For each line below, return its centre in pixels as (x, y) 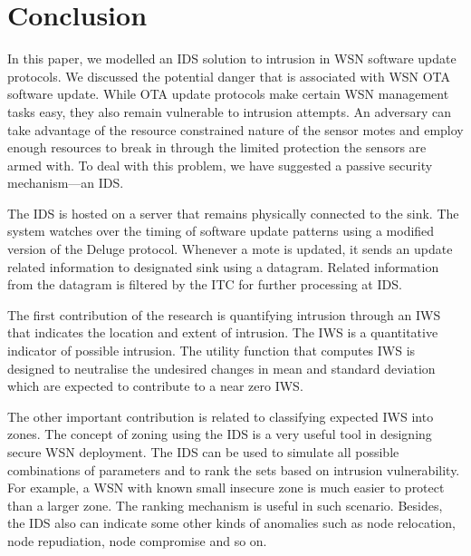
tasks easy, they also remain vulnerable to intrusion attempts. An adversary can (229, 111)
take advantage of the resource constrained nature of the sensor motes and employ (235, 129)
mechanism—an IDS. (66, 183)
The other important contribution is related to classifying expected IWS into (221, 416)
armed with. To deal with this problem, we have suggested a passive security (220, 165)
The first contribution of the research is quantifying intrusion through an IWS (224, 314)
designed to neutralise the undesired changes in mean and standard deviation (221, 368)
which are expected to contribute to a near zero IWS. (155, 386)
